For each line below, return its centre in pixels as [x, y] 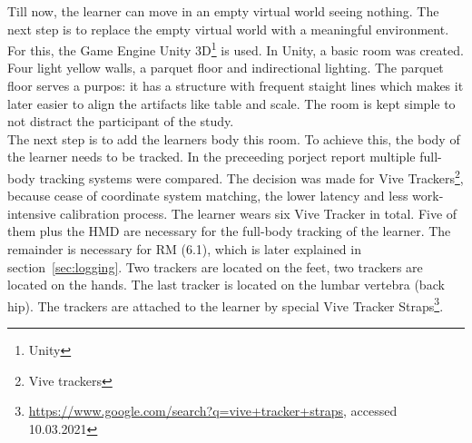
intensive [32, 213]
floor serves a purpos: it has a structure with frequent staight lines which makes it [236, 86]
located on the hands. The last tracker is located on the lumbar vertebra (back [226, 285]
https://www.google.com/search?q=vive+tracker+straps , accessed [213, 411]
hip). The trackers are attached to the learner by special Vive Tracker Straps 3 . [226, 304]
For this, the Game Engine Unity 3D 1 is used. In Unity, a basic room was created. [236, 49]
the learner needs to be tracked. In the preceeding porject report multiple [211, 157]
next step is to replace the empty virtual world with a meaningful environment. [228, 29]
